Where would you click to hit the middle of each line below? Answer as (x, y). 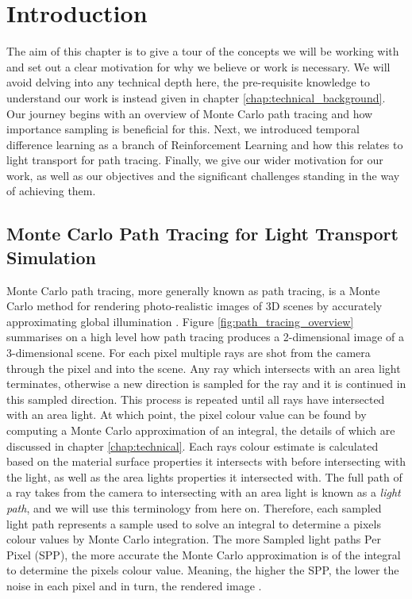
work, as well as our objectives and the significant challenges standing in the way (203, 175)
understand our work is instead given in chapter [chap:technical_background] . (196, 97)
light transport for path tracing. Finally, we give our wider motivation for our (195, 160)
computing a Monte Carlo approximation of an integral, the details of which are (201, 430)
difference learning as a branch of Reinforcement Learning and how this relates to (205, 144)
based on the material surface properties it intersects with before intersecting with (206, 461)
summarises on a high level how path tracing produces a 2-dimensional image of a (205, 337)
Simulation (52, 257)
